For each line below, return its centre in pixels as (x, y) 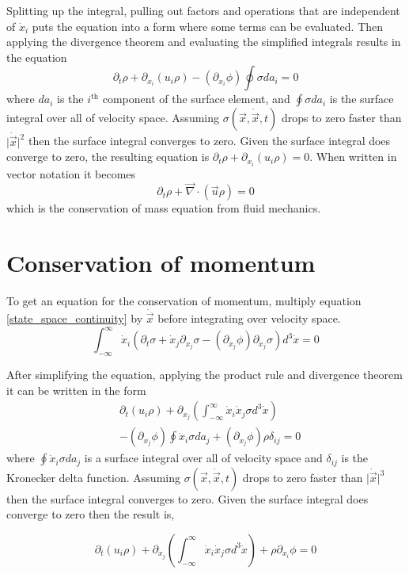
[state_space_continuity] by (75, 318)
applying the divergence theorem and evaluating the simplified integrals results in (204, 42)
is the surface (362, 99)
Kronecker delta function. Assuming (93, 477)
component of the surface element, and (196, 99)
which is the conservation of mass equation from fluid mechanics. (164, 208)
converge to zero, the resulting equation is (108, 157)
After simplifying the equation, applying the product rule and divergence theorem (204, 374)
